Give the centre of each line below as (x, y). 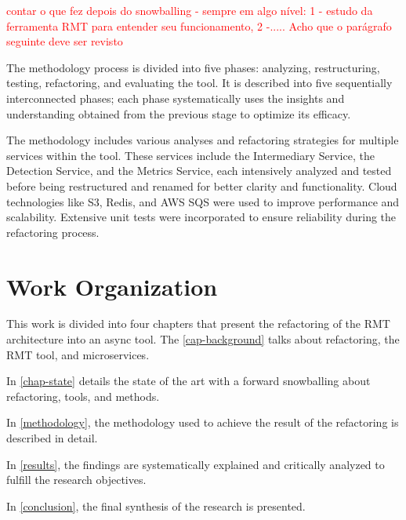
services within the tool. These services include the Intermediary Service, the (190, 155)
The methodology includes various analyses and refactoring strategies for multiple (203, 140)
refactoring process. (53, 232)
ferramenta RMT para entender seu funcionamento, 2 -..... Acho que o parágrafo (199, 25)
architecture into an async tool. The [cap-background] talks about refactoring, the (203, 339)
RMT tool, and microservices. (78, 354)
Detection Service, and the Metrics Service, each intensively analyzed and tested (199, 171)
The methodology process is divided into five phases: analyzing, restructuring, (193, 67)
